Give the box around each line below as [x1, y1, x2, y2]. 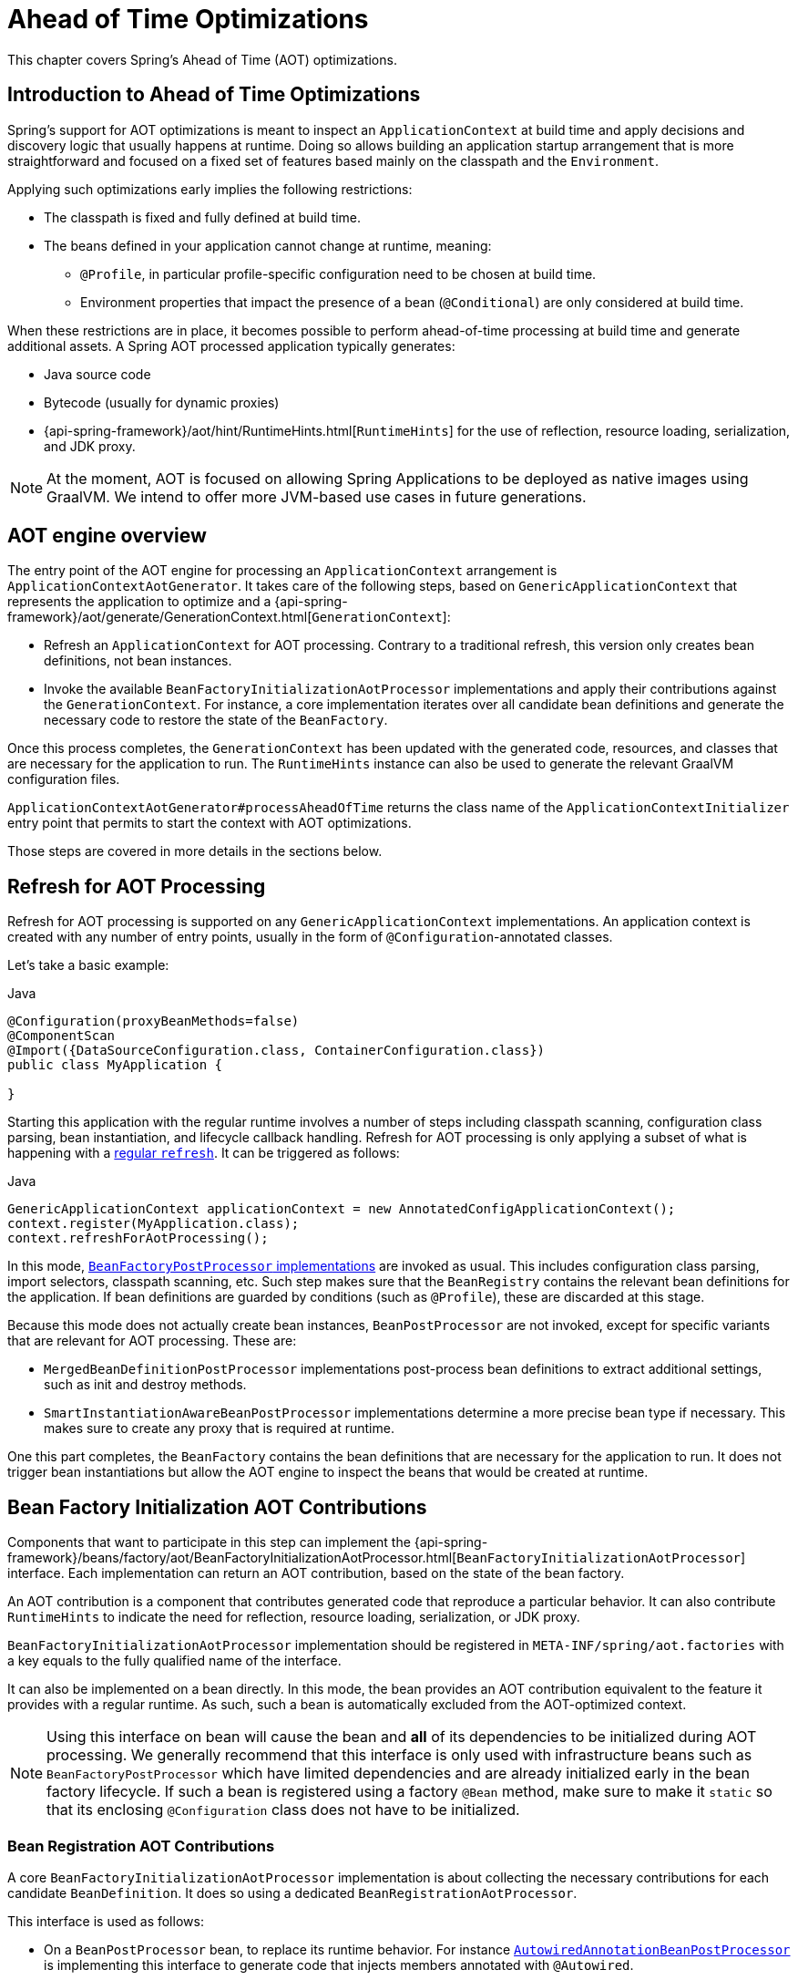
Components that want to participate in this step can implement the [7, 1534, 411, 1551]
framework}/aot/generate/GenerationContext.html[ [7, 609, 312, 625]
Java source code [44, 366, 151, 382]
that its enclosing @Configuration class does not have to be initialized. [46, 1800, 520, 1820]
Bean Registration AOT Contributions [7, 1836, 275, 1855]
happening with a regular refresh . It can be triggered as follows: [7, 1145, 400, 1161]
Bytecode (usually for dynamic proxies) [44, 394, 280, 410]
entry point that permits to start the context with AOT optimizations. [7, 815, 412, 831]
